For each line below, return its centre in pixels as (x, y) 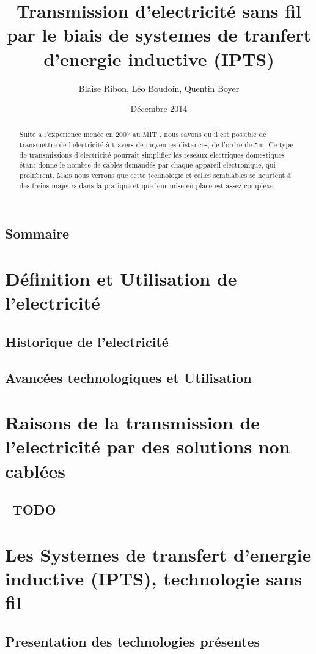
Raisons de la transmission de (133, 422)
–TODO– (34, 509)
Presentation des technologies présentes (133, 641)
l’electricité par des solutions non (148, 446)
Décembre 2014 (159, 109)
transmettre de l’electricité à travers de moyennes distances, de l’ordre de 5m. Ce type (156, 145)
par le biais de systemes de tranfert (159, 35)
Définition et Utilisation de (121, 278)
